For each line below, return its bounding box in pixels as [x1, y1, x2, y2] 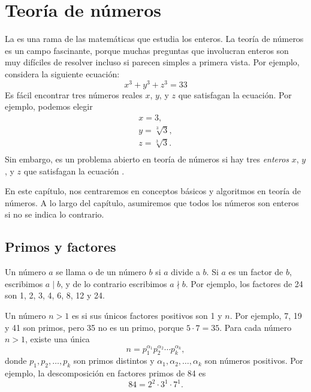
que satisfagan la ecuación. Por [178, 88, 292, 101]
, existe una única [25, 333, 90, 345]
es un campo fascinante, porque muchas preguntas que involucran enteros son [5, 44, 289, 56]
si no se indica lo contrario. [5, 208, 104, 221]
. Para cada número [219, 321, 292, 333]
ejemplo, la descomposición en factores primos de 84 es [5, 367, 206, 379]
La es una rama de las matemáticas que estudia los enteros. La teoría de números [5, 32, 304, 45]
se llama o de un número [56, 266, 146, 278]
